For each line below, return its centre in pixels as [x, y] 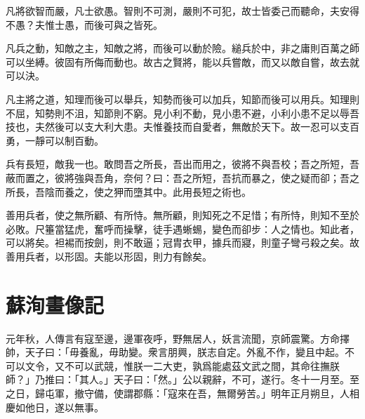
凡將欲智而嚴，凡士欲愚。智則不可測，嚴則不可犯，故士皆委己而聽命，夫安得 [182, 11]
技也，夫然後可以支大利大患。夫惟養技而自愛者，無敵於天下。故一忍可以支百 [182, 127]
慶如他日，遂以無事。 [55, 407]
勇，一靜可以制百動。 [55, 140]
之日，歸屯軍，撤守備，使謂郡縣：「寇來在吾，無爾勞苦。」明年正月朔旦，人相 [182, 393]
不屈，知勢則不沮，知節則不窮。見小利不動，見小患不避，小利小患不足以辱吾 [182, 113]
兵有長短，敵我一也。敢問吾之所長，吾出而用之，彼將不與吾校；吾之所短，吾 [182, 164]
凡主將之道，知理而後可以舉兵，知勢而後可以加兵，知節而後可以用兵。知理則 [182, 99]
